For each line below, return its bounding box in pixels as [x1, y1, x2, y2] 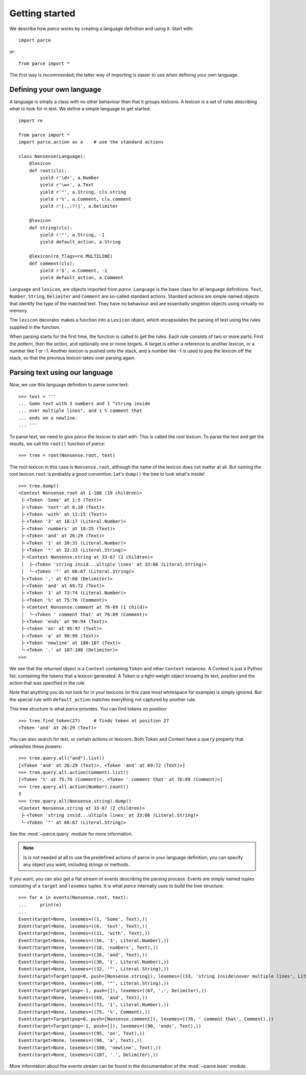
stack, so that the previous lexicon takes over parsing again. [9, 355, 136, 361]
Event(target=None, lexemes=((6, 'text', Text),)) [18, 923, 148, 929]
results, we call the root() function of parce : [9, 441, 106, 447]
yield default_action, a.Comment [40, 275, 123, 281]
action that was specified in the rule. [9, 680, 86, 686]
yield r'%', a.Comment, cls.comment [40, 197, 132, 202]
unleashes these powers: [9, 743, 62, 749]
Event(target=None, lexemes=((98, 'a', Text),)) [18, 1038, 142, 1043]
